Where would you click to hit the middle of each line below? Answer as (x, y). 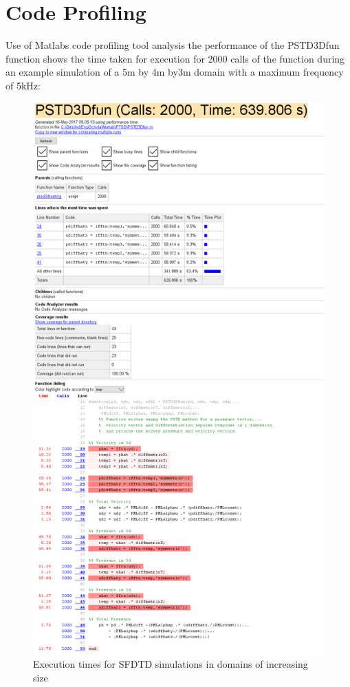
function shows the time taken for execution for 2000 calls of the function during (175, 58)
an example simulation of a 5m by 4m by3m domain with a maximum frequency (175, 72)
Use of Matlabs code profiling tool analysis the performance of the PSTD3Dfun (173, 45)
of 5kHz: (23, 85)
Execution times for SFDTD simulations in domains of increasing (171, 664)
